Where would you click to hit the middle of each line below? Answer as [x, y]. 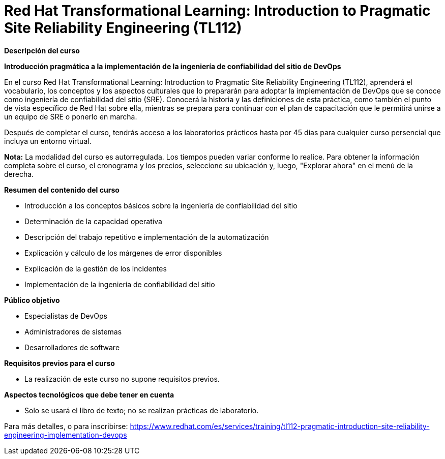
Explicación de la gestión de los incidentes [96, 268]
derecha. [19, 174]
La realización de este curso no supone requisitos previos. [122, 379]
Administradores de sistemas [73, 331]
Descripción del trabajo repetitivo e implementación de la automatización [147, 237]
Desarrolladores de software [72, 347]
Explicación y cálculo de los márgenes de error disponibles [123, 253]
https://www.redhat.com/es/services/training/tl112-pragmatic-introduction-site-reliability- [280, 426]
